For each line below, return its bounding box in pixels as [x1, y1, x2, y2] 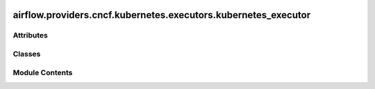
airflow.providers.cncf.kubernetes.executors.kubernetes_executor [12, 9, 311, 21]
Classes [12, 49, 41, 58]
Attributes [12, 31, 48, 40]
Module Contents [12, 67, 73, 77]
